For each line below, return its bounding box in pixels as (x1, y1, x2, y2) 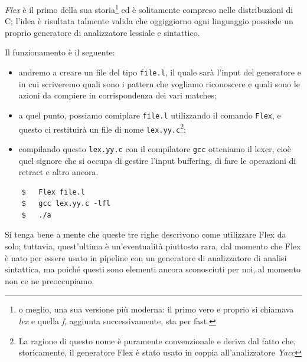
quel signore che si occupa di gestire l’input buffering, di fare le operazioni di (18, 154, 296, 166)
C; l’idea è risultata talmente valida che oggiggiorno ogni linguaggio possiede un (5, 15, 293, 27)
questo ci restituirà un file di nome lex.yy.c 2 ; (18, 121, 186, 135)
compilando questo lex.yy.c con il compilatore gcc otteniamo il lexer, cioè (18, 142, 291, 154)
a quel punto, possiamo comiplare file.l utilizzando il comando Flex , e (18, 108, 281, 121)
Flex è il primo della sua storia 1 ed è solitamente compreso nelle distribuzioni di (5, 2, 293, 15)
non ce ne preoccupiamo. (5, 274, 94, 287)
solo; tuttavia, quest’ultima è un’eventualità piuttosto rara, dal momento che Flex (5, 240, 301, 252)
